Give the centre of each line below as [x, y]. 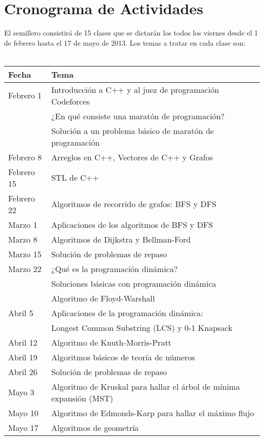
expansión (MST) [82, 398]
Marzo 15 [25, 254]
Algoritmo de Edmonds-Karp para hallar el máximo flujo [153, 413]
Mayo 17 [23, 427]
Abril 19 [23, 357]
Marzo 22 [25, 268]
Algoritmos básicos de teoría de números [123, 357]
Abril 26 [23, 371]
